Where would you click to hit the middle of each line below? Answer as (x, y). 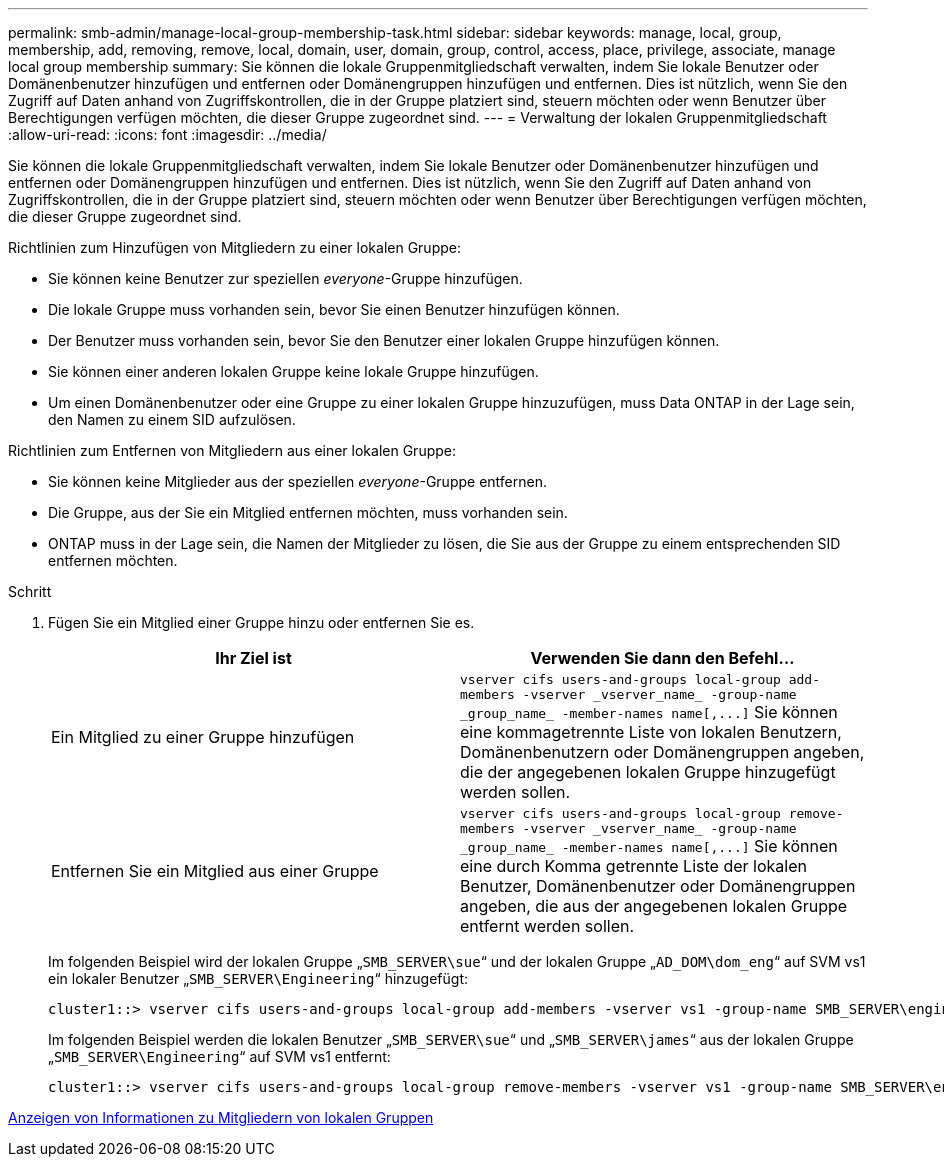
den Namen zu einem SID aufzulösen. (172, 419)
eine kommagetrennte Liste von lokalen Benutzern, (651, 732)
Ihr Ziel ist (253, 658)
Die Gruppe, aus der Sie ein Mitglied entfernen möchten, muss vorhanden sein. (308, 512)
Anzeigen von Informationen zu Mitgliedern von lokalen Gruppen (221, 1117)
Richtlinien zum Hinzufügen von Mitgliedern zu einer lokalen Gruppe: (234, 247)
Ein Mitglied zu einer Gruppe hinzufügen (203, 737)
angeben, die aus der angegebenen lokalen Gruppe (654, 906)
